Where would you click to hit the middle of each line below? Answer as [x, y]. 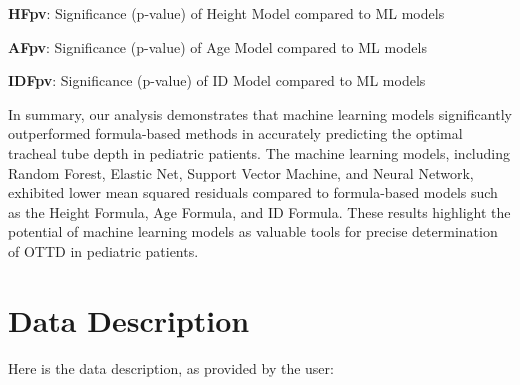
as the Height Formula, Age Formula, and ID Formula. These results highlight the [259, 211]
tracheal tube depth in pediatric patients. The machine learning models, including [259, 152]
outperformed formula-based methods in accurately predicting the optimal [235, 133]
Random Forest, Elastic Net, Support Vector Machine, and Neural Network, [241, 172]
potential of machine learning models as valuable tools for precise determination [253, 231]
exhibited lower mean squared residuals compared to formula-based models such [253, 192]
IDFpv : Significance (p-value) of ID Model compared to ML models [217, 80]
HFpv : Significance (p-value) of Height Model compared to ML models [226, 13]
